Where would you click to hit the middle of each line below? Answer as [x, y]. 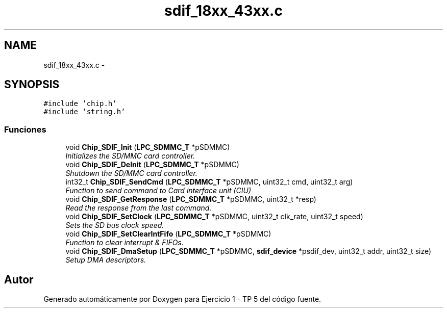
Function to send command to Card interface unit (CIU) [158, 191]
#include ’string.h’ [84, 112]
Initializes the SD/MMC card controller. [130, 156]
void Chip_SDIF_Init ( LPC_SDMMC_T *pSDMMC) [148, 147]
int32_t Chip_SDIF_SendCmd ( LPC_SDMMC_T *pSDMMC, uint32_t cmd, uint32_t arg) [209, 182]
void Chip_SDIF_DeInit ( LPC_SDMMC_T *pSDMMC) [152, 165]
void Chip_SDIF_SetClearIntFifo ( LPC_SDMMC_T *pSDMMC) [168, 234]
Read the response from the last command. [139, 208]
